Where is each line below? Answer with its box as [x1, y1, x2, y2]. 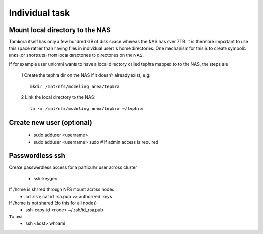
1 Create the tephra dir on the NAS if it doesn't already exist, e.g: [21, 72, 150, 78]
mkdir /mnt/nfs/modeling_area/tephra [30, 84, 120, 90]
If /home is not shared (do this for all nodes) [9, 200, 97, 206]
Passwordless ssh [9, 151, 66, 160]
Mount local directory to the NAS [9, 26, 111, 34]
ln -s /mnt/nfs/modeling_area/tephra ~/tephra [30, 106, 143, 111]
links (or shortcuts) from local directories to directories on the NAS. [9, 52, 144, 58]
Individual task [9, 7, 70, 18]
